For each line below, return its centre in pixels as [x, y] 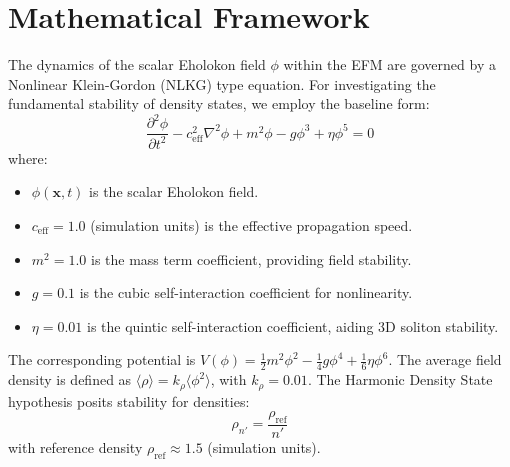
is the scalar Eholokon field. [174, 191]
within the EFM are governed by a [389, 64]
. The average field [445, 359]
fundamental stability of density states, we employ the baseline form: [219, 103]
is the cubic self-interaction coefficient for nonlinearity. [246, 292]
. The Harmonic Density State [400, 379]
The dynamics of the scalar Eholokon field [137, 64]
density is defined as [70, 379]
